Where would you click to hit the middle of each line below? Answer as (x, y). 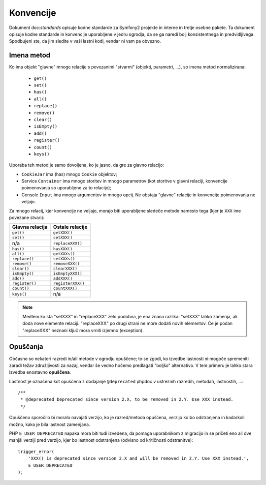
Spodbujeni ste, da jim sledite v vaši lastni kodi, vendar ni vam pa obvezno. (85, 41)
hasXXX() (63, 249)
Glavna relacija (30, 227)
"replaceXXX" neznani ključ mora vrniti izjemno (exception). (83, 330)
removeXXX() (66, 264)
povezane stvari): (27, 218)
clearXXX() (65, 269)
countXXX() (65, 288)
